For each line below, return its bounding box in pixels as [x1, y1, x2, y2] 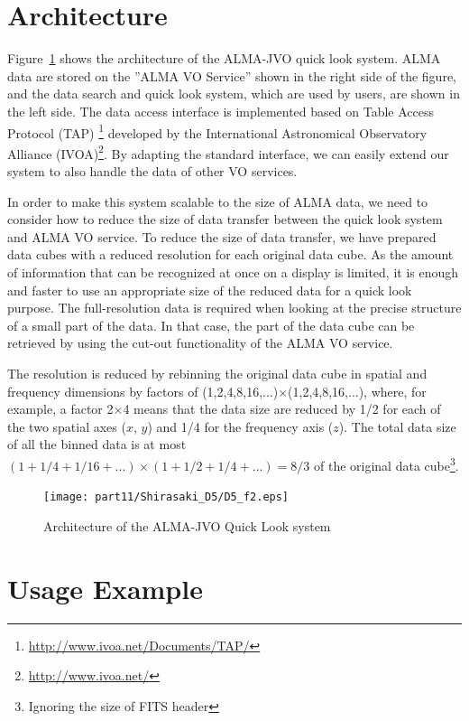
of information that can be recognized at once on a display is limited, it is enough [7, 262, 459, 281]
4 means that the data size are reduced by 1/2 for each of [123, 399, 441, 418]
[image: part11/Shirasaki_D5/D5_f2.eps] [43, 491, 290, 504]
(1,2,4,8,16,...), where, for [288, 381, 427, 400]
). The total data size [338, 417, 456, 435]
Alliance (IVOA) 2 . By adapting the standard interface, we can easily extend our [7, 141, 449, 163]
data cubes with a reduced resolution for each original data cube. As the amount [7, 245, 454, 264]
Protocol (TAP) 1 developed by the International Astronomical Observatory [7, 120, 428, 142]
